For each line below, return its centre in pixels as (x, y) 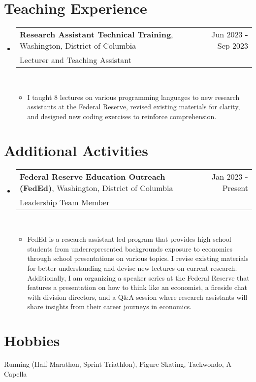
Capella (16, 373)
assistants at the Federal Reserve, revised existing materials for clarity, (134, 107)
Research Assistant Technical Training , (96, 34)
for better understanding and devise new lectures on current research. (132, 268)
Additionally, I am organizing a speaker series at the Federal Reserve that (138, 277)
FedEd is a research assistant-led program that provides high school (129, 239)
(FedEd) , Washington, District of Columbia (96, 188)
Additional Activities (76, 150)
